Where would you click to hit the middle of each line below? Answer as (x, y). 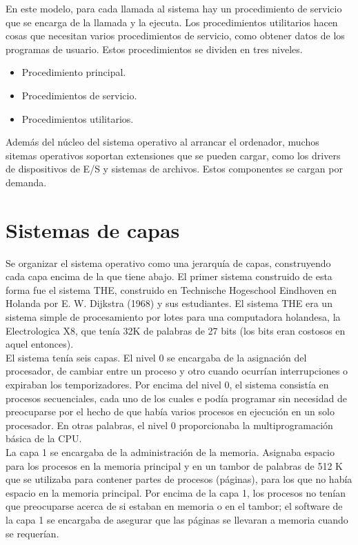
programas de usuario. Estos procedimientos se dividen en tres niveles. (154, 49)
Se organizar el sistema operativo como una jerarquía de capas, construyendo (168, 262)
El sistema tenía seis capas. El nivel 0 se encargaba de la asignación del (156, 357)
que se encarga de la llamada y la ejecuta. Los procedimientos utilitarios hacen (172, 22)
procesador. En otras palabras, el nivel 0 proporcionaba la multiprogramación (169, 425)
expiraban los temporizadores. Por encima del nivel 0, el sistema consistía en (167, 384)
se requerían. (32, 533)
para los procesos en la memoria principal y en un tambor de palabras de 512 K (174, 465)
